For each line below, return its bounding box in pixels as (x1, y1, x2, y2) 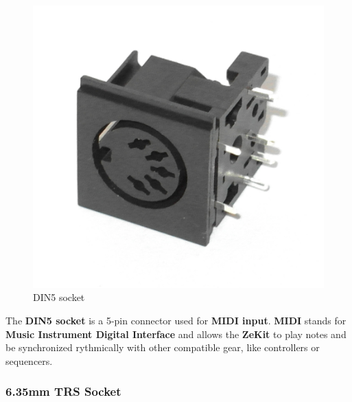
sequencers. (5, 353, 53, 368)
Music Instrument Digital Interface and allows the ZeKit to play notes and (5, 326, 347, 341)
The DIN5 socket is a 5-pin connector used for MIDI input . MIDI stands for (5, 313, 347, 328)
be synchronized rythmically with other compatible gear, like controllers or (5, 340, 320, 355)
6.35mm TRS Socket (5, 383, 121, 400)
